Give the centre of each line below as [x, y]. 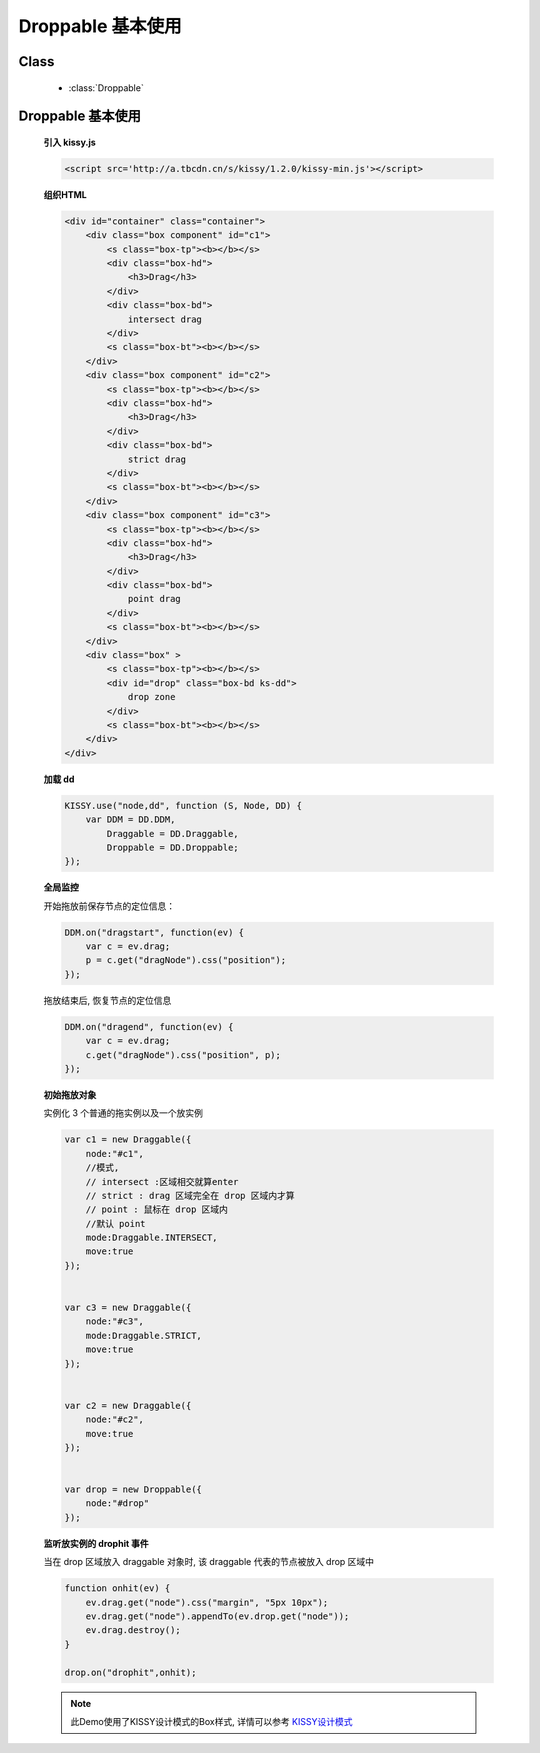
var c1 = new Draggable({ [128, 1139]
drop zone [151, 697]
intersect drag [164, 319]
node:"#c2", [115, 1419]
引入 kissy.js [70, 142]
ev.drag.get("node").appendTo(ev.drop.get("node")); [217, 1616]
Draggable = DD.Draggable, [172, 833]
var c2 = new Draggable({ [128, 1405]
